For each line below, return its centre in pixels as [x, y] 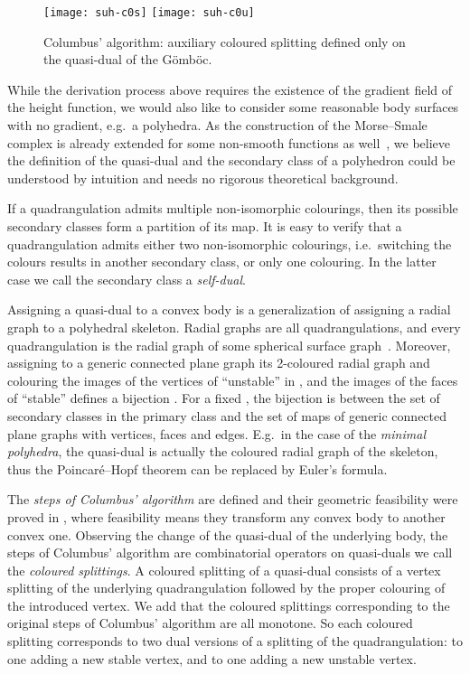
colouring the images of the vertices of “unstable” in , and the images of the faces [233, 380]
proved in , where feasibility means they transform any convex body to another [226, 516]
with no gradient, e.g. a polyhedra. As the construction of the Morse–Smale [217, 125]
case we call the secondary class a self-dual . [127, 279]
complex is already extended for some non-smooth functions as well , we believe [229, 142]
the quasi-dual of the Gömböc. [128, 59]
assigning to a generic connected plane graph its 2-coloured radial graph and [219, 363]
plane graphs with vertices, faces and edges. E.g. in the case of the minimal [216, 433]
